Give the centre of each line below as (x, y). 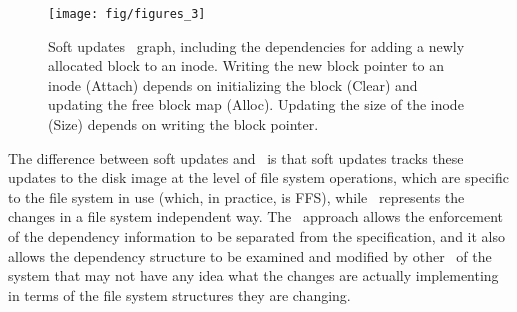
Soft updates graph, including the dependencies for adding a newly (256, 45)
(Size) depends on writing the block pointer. (183, 124)
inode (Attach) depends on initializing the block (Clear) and (233, 84)
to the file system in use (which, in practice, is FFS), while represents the (236, 196)
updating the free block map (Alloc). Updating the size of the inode (256, 104)
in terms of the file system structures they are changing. (179, 294)
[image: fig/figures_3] (127, 14)
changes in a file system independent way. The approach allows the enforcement (256, 216)
